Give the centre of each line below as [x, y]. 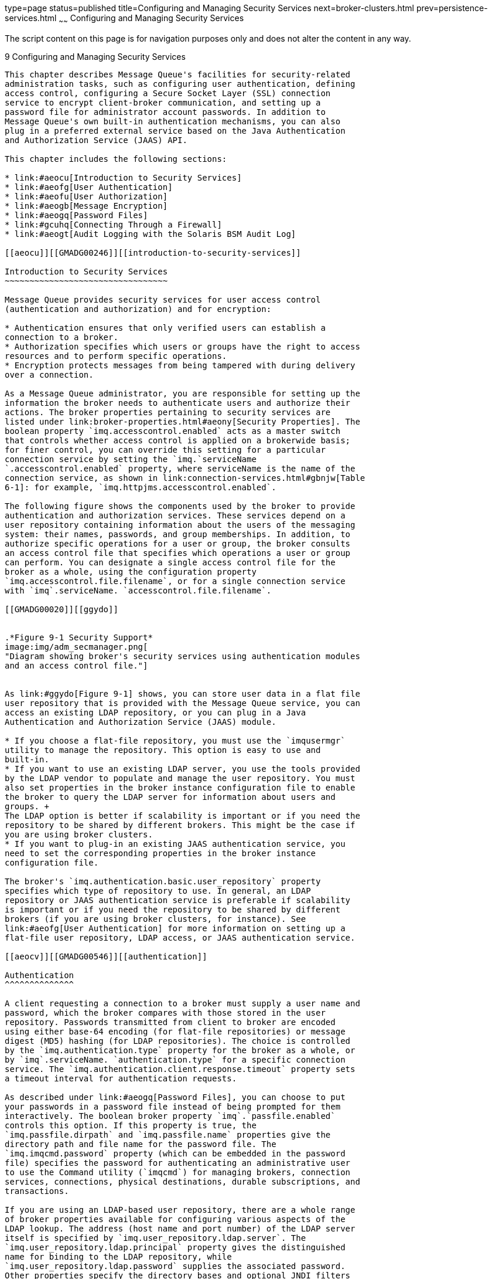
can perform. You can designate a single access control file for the [170, 562]
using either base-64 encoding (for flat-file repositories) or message [175, 1031]
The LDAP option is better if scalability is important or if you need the [182, 815]
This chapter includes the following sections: [116, 159]
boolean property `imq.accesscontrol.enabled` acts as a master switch [173, 431]
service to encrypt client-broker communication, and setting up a [163, 102]
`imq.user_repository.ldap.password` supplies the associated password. [175, 1266]
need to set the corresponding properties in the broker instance [160, 853]
